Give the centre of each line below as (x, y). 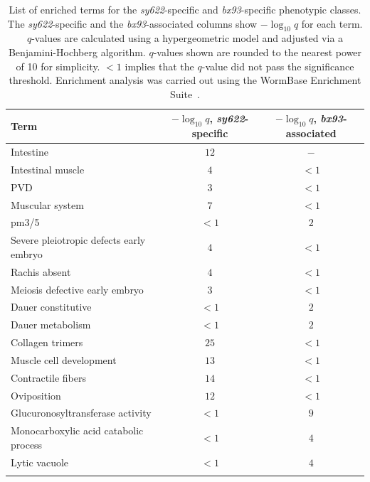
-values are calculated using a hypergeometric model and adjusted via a (187, 38)
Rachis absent (41, 271)
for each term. (332, 23)
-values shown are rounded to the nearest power (258, 52)
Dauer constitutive (51, 307)
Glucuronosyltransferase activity (81, 413)
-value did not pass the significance (278, 66)
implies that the (159, 66)
